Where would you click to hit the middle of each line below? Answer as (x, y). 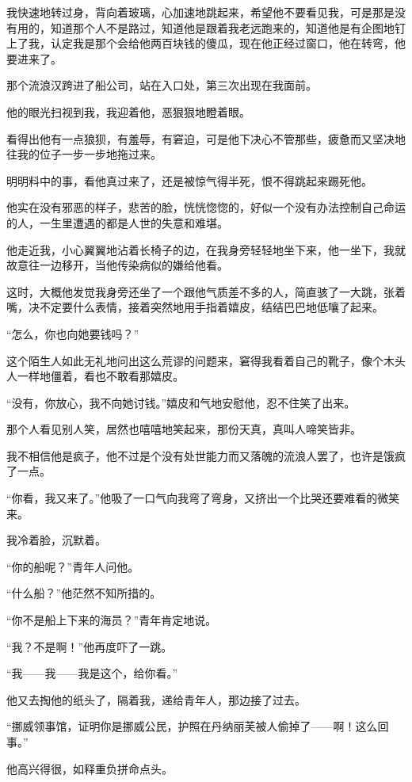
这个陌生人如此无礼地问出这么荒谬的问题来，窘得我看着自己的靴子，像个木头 (206, 360)
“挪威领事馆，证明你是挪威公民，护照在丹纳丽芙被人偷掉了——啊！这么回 (198, 726)
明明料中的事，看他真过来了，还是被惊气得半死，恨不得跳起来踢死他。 (189, 180)
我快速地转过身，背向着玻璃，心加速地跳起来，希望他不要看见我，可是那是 (200, 12)
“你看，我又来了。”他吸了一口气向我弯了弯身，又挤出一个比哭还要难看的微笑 (203, 498)
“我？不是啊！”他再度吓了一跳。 (90, 646)
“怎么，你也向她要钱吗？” (73, 333)
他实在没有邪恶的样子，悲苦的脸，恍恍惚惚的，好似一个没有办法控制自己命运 (206, 207)
